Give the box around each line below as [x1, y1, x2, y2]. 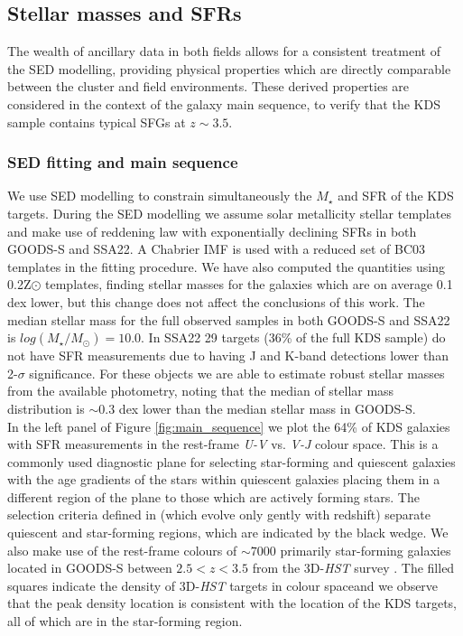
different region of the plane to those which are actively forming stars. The [7, 487, 420, 506]
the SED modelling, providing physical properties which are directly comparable [7, 59, 451, 78]
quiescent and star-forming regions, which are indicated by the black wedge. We [7, 523, 449, 542]
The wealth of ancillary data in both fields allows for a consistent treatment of [7, 42, 440, 61]
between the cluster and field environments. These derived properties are [7, 77, 410, 96]
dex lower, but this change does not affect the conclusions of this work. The [7, 292, 425, 311]
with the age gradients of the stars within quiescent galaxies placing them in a [7, 470, 440, 489]
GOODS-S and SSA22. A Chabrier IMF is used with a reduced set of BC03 [7, 239, 426, 258]
